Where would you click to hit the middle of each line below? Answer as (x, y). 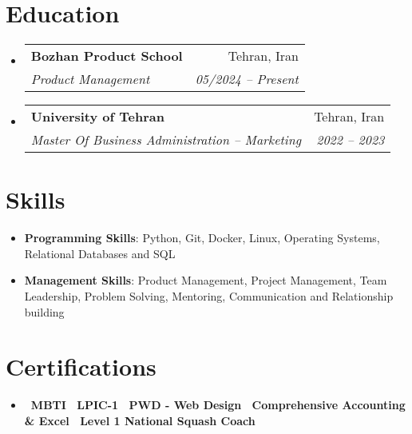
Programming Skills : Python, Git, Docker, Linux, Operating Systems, (202, 238)
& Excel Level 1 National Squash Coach (140, 420)
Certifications (81, 366)
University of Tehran (97, 117)
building (44, 311)
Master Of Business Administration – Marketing (166, 140)
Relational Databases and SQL (100, 253)
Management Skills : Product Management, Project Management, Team (206, 280)
